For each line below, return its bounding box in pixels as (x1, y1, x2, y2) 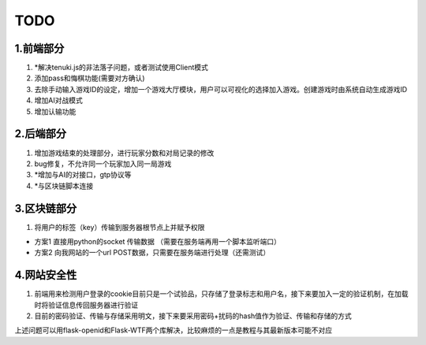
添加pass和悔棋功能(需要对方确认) (34, 73, 145, 83)
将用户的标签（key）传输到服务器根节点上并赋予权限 (34, 222, 205, 232)
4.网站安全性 (14, 269, 77, 282)
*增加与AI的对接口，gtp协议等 (34, 170, 132, 180)
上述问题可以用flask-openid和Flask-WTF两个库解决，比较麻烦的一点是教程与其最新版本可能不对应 (14, 325, 333, 335)
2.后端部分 (14, 127, 67, 141)
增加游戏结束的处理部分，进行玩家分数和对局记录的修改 (34, 148, 215, 158)
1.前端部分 (14, 42, 65, 55)
